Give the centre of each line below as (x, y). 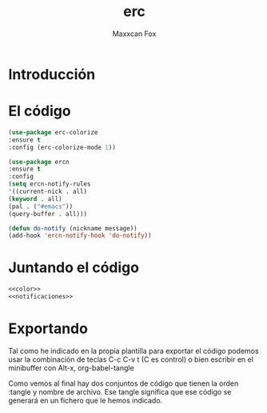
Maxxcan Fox (134, 34)
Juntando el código (74, 268)
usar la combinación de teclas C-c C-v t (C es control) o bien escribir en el (131, 359)
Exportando (48, 329)
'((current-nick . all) (48, 191)
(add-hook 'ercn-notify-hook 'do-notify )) (80, 236)
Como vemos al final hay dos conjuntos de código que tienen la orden (124, 383)
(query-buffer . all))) (48, 214)
